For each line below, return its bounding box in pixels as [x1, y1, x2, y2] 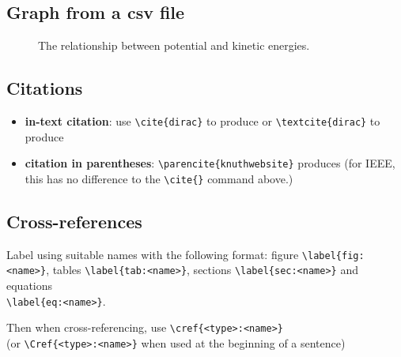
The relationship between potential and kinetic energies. [38, 37, 310, 54]
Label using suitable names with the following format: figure [6, 246, 299, 262]
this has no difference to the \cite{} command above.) [25, 170, 293, 186]
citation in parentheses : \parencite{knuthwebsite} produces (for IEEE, [25, 155, 395, 171]
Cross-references [6, 209, 142, 233]
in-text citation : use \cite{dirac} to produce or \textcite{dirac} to [25, 113, 380, 129]
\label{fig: [301, 250, 365, 261]
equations [6, 277, 53, 294]
